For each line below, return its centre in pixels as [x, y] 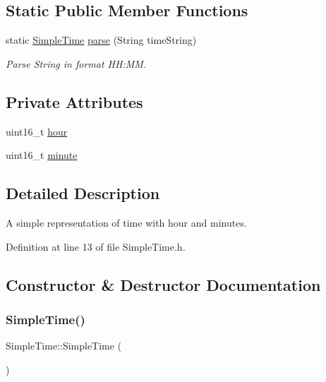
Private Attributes [74, 101]
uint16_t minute [42, 155]
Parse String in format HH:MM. [76, 63]
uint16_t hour [37, 131]
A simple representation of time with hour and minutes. [126, 222]
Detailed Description [83, 193]
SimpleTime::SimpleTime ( [64, 346]
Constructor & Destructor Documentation [163, 284]
